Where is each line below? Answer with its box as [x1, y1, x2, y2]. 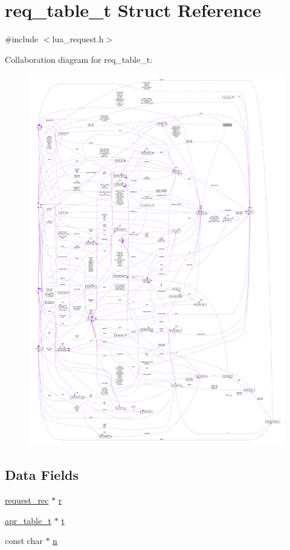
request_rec [5, 494, 49, 506]
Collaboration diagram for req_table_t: [5, 53, 153, 65]
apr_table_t [5, 514, 52, 526]
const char [5, 534, 43, 547]
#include [5, 33, 39, 45]
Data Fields [5, 465, 79, 484]
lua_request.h [52, 33, 104, 45]
